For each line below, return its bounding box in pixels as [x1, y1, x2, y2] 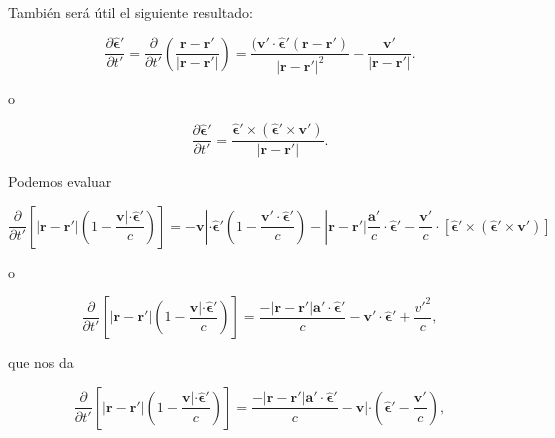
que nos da [8, 352, 74, 373]
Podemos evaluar [8, 171, 112, 192]
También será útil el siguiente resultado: [8, 2, 253, 22]
